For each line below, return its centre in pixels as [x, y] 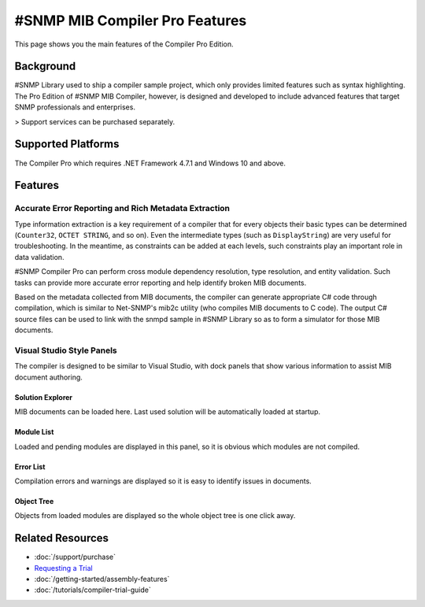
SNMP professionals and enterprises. [75, 107]
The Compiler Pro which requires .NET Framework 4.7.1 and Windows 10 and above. [150, 163]
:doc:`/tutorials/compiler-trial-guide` [92, 590]
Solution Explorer [44, 397]
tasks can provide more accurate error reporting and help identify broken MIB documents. [161, 283]
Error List [30, 466]
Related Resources [62, 538]
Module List [34, 432]
